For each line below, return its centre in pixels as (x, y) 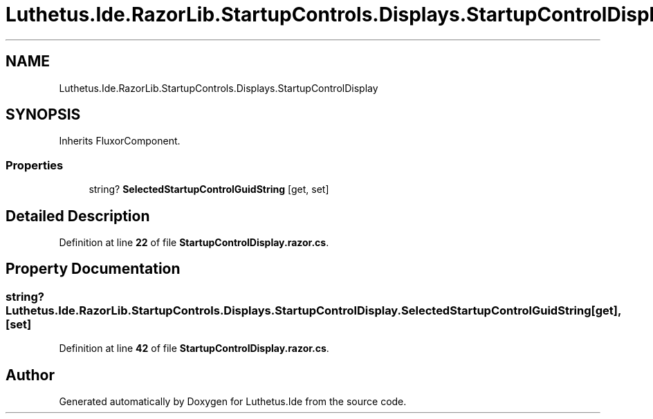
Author (30, 375)
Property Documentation (93, 269)
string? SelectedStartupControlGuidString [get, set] (209, 189)
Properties (35, 165)
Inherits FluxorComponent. (120, 141)
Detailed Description (78, 216)
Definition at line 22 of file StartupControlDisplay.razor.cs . (194, 243)
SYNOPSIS (43, 115)
